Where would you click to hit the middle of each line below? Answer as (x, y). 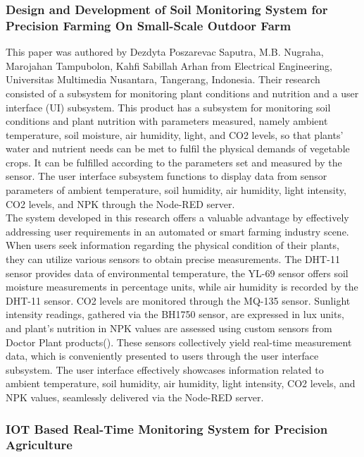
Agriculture (39, 445)
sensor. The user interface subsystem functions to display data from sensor (167, 176)
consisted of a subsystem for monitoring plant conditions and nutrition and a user (182, 93)
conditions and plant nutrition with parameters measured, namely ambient (167, 121)
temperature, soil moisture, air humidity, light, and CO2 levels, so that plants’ (175, 134)
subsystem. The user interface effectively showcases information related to (165, 369)
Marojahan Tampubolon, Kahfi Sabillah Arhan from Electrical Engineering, (169, 65)
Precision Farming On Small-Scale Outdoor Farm (149, 25)
